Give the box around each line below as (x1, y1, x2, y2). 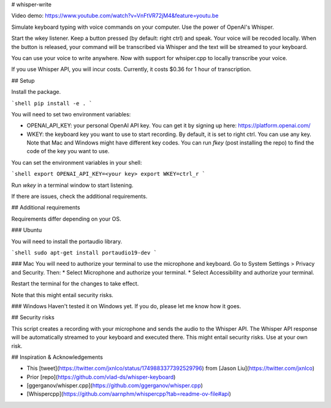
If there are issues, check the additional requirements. (11, 193, 148, 200)
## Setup (11, 77, 35, 84)
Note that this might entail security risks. (11, 291, 113, 298)
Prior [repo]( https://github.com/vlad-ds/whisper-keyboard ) (26, 373, 176, 380)
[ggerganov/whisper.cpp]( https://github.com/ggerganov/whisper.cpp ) (26, 382, 204, 389)
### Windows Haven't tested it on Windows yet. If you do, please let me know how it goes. (11, 302, 242, 309)
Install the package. (11, 88, 61, 96)
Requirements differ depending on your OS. (11, 215, 121, 222)
